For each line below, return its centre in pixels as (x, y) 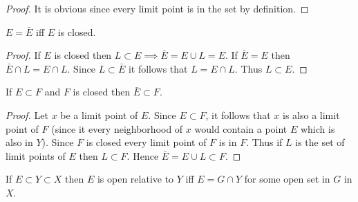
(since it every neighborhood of (117, 128)
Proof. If (23, 55)
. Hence (143, 155)
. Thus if (264, 142)
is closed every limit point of (146, 142)
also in (19, 142)
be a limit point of (99, 114)
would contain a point (241, 128)
